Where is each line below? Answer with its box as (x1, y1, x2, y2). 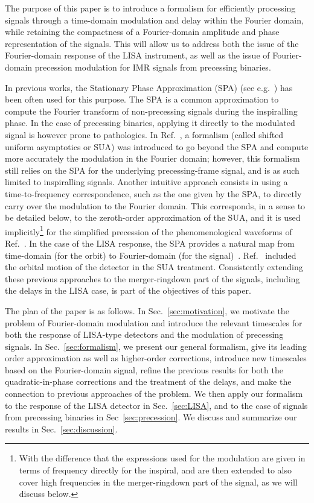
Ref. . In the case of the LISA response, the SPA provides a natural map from (5, 236, 295, 249)
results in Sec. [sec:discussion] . (5, 422, 118, 435)
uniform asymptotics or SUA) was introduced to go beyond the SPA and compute (5, 140, 309, 153)
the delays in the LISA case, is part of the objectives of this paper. (5, 284, 251, 297)
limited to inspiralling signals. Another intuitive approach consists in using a (5, 176, 288, 188)
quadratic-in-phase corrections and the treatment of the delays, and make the (5, 375, 292, 388)
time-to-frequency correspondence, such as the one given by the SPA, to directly (5, 187, 302, 200)
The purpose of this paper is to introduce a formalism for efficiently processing (5, 2, 296, 14)
